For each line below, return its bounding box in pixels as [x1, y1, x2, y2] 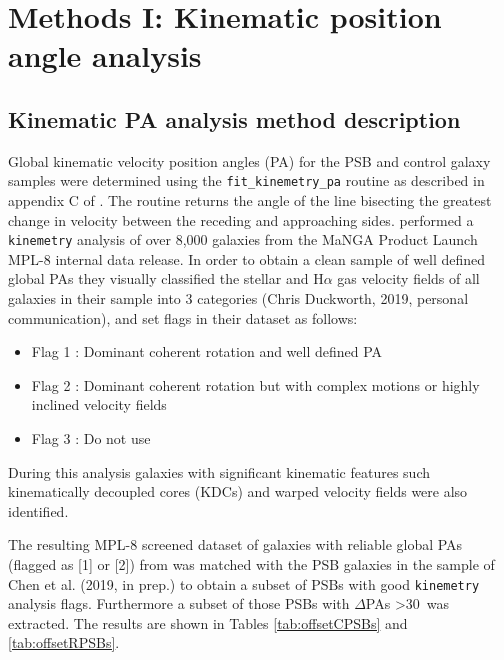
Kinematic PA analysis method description [8, 103, 461, 134]
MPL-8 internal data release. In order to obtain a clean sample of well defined [8, 248, 486, 269]
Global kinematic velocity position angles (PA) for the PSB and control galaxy [8, 150, 491, 171]
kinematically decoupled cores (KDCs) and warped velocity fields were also [8, 481, 468, 502]
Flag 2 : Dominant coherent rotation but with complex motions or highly [31, 374, 480, 395]
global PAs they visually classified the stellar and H [8, 268, 324, 289]
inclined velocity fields [31, 394, 167, 415]
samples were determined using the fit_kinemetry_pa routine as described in [8, 170, 485, 191]
